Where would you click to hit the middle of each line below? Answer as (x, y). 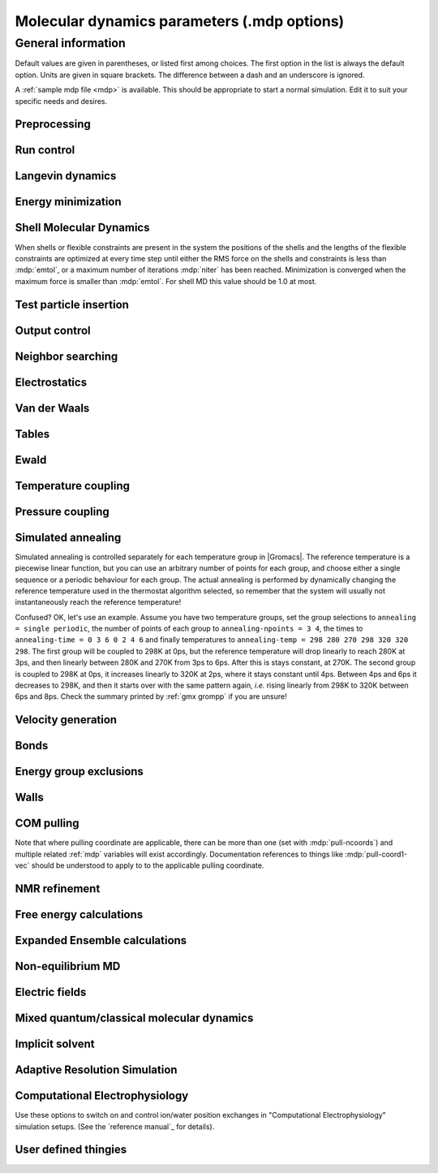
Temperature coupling (72, 486)
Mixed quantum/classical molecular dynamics (134, 1018)
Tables (32, 434)
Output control (53, 330)
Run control (45, 150)
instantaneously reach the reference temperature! (98, 602)
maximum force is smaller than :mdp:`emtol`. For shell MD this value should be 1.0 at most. (166, 281)
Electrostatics (51, 382)
